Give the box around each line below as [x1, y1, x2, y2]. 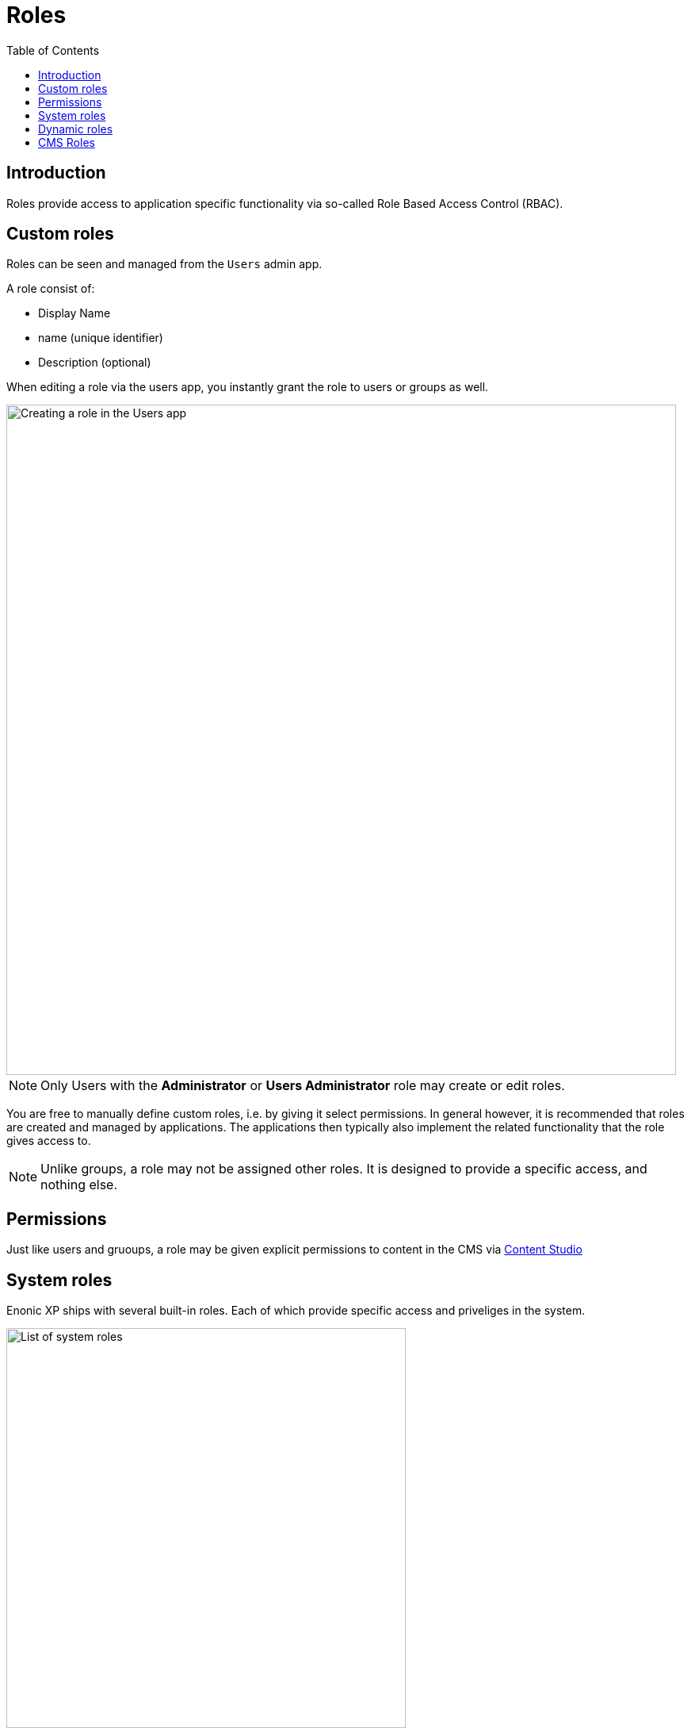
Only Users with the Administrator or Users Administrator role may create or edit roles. [40, 1077, 565, 1094]
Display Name [38, 306, 111, 321]
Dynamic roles [38, 121, 113, 136]
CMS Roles [38, 135, 95, 149]
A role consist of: [6, 282, 95, 296]
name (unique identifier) [38, 331, 163, 345]
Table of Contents [6, 43, 100, 57]
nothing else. [40, 1177, 118, 1193]
